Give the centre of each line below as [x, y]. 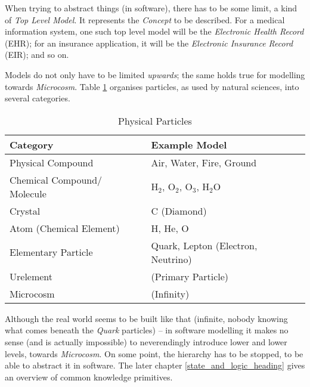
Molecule [28, 193]
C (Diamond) [179, 210]
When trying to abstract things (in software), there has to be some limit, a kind [151, 8]
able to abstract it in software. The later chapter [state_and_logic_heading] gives [155, 365]
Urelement [31, 276]
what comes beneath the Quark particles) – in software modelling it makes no [147, 330]
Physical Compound [52, 162]
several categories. [38, 98]
